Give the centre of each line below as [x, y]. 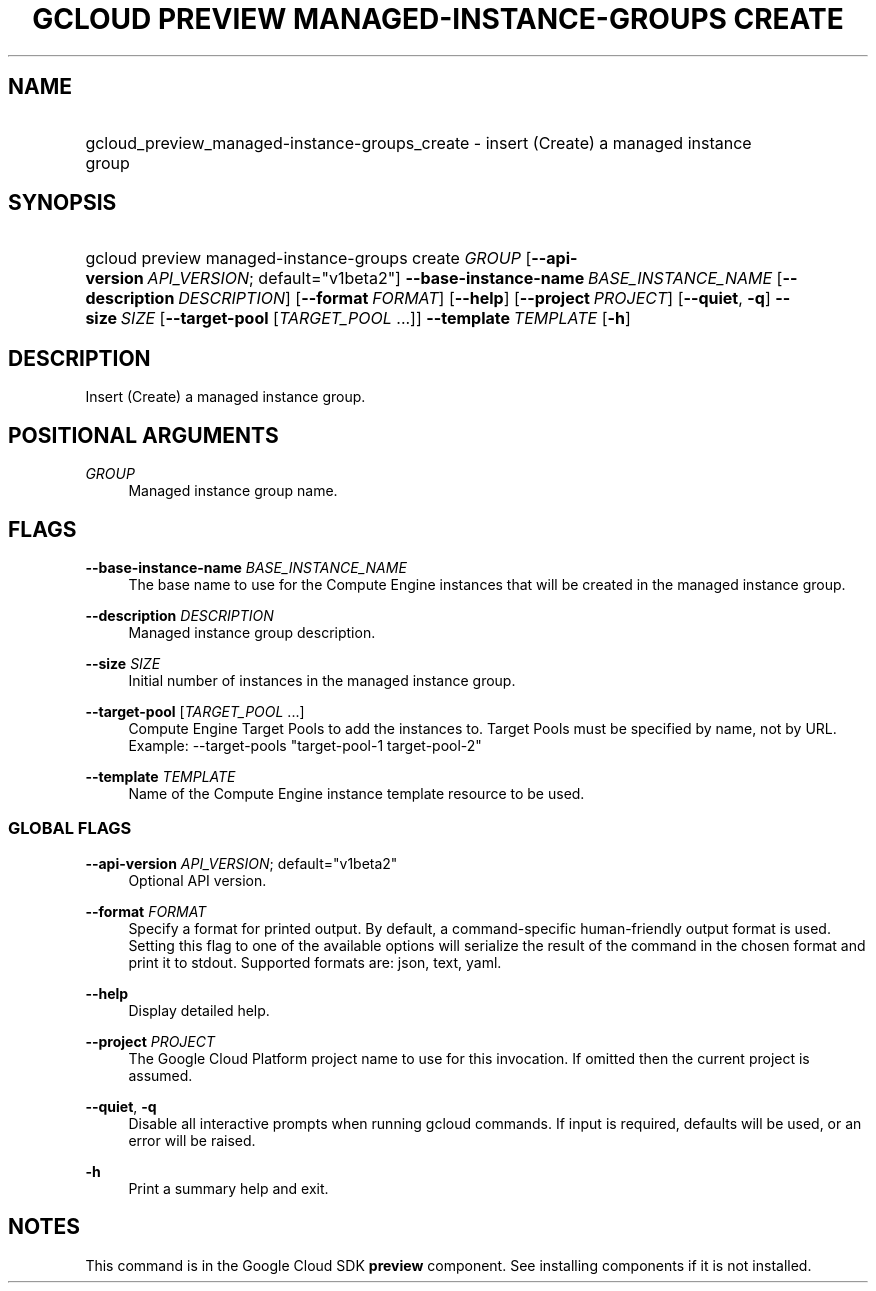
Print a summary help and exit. [228, 1188]
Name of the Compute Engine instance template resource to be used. [356, 793]
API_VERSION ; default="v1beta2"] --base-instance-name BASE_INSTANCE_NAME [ [465, 278]
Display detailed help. [199, 1010]
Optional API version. [197, 880]
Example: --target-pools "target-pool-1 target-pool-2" [305, 745]
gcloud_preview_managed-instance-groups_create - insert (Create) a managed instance [418, 142]
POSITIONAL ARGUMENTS [143, 435]
